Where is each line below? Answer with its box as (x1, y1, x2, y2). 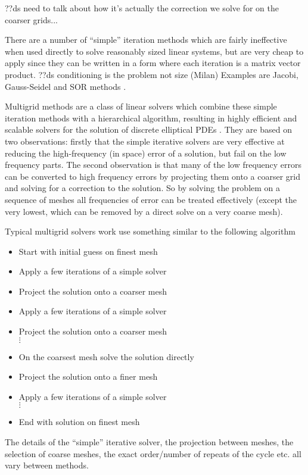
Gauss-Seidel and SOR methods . (5, 80, 126, 92)
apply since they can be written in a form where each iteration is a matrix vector (5, 57, 301, 69)
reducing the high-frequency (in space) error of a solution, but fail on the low (5, 146, 287, 159)
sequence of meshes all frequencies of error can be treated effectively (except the (5, 193, 297, 205)
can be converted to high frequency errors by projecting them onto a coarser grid (5, 170, 300, 182)
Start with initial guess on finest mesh (18, 245, 158, 257)
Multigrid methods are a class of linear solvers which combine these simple (5, 100, 277, 112)
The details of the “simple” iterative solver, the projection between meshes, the (5, 436, 294, 448)
